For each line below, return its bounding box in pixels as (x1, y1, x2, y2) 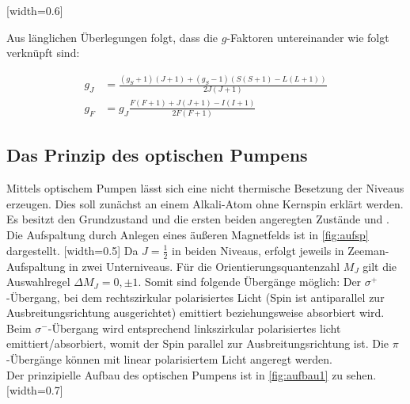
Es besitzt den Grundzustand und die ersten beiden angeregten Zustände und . (6, 211, 389, 227)
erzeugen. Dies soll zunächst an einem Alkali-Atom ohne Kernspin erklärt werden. (6, 195, 404, 212)
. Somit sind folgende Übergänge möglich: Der (138, 273, 362, 290)
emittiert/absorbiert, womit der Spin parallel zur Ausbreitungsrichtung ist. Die (6, 335, 389, 352)
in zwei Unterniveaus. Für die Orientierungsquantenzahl (69, 257, 340, 274)
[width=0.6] (6, 2, 63, 18)
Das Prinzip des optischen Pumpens (6, 143, 308, 167)
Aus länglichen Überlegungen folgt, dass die (6, 29, 218, 45)
